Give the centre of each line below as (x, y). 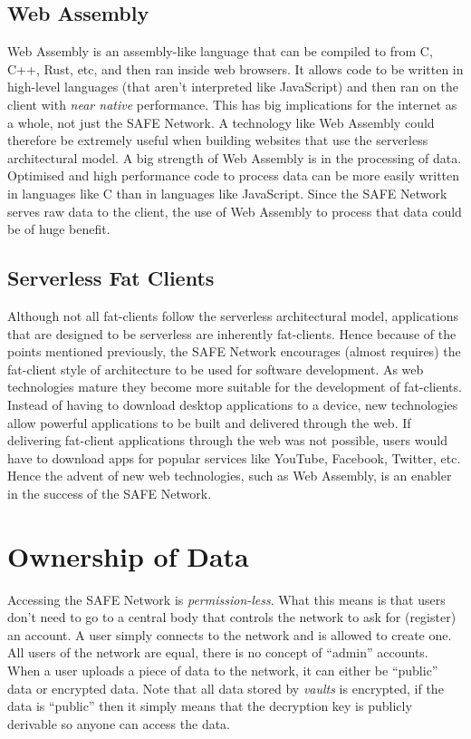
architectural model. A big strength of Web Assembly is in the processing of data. (235, 157)
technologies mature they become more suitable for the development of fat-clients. (235, 387)
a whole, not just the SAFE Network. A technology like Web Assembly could (221, 122)
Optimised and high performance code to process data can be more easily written (234, 175)
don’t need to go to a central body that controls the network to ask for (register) (232, 617)
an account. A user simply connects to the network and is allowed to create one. (230, 634)
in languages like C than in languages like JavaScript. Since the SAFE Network (227, 193)
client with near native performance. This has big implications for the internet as (232, 104)
